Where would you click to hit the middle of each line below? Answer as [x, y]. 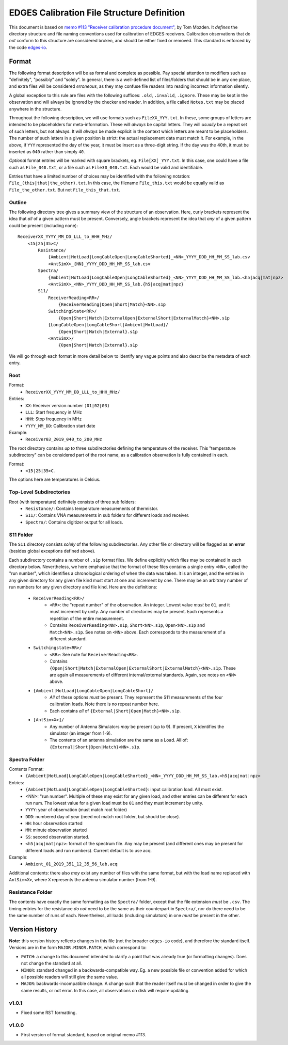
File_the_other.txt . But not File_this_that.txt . [65, 190]
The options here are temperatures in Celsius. [55, 479]
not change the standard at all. [52, 963]
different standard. [68, 639]
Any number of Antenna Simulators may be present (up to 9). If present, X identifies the [137, 727]
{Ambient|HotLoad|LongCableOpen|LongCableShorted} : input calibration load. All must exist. [124, 790]
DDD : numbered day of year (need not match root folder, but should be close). [103, 816]
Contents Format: [26, 769]
